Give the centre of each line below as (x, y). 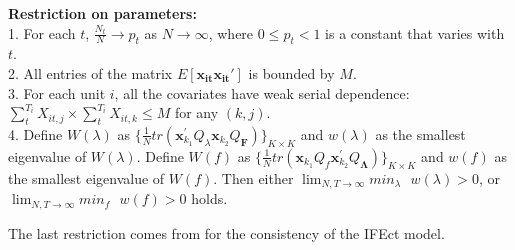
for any (196, 112)
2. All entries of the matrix (90, 72)
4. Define (35, 133)
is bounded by (291, 72)
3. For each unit (57, 92)
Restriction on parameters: (102, 13)
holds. (209, 198)
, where (231, 32)
